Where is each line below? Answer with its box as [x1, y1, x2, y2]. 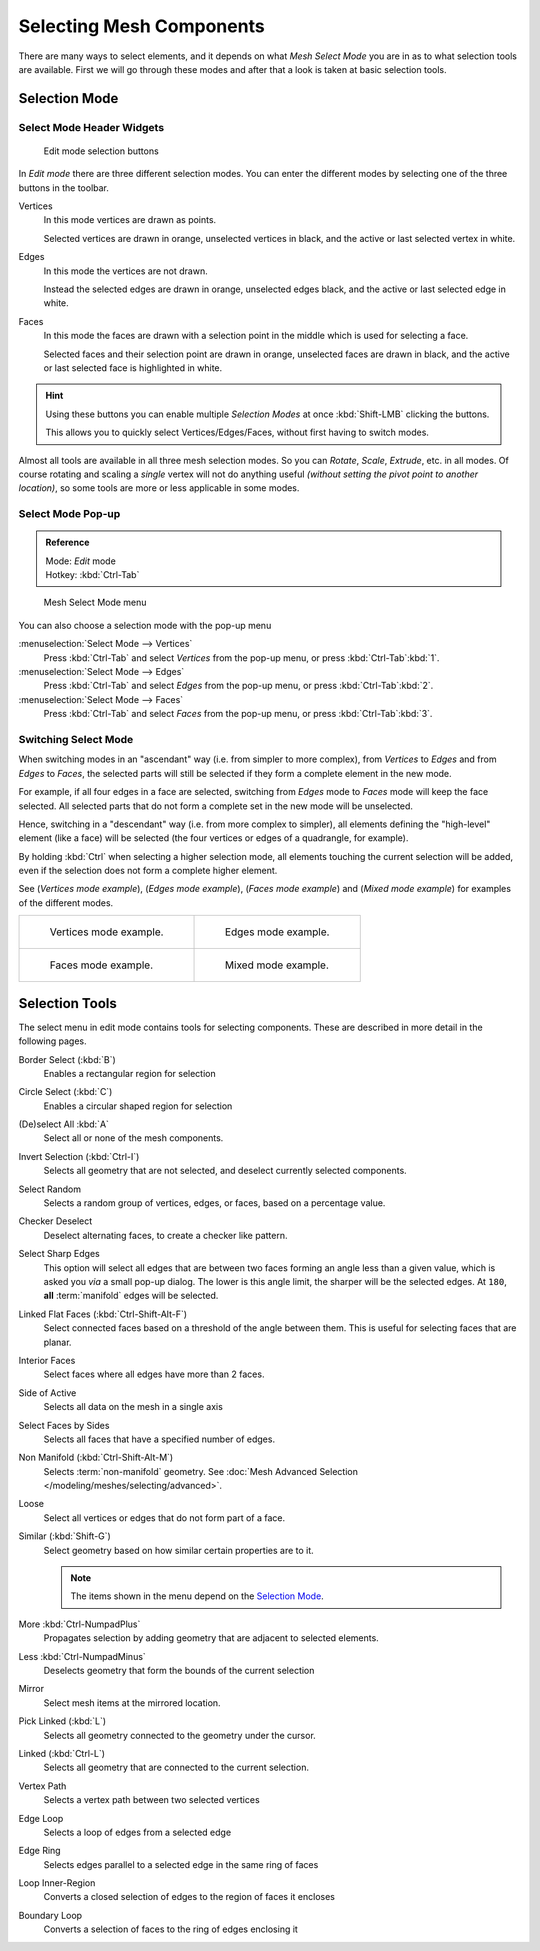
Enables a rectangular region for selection [43, 1067, 216, 1079]
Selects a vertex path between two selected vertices [43, 1794, 260, 1806]
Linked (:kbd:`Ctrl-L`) [18, 1747, 105, 1759]
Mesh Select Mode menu [43, 596, 147, 609]
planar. [43, 1336, 72, 1348]
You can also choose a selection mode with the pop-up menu [18, 619, 272, 631]
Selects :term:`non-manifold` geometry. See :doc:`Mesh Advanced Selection [43, 1465, 359, 1477]
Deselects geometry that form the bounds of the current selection [43, 1664, 315, 1676]
